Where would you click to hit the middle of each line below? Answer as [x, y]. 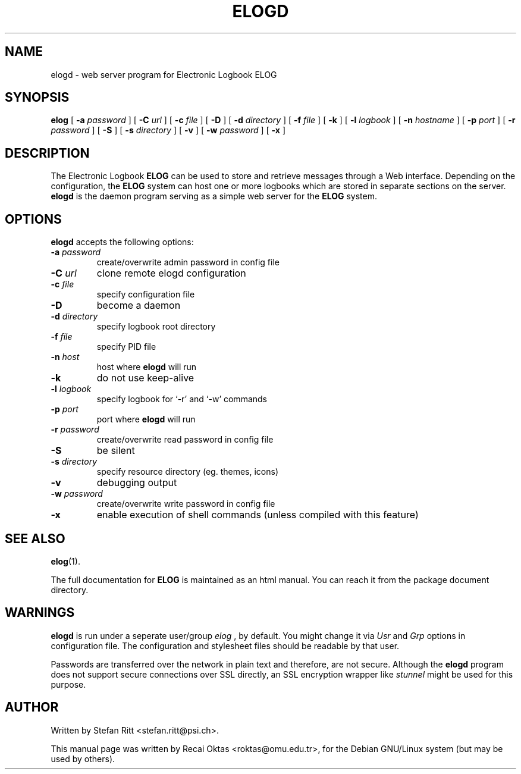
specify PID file [126, 347]
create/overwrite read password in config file [185, 440]
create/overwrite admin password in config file [188, 262]
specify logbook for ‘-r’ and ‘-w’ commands [182, 399]
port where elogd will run [146, 419]
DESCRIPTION [47, 153]
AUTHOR [32, 707]
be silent [116, 451]
